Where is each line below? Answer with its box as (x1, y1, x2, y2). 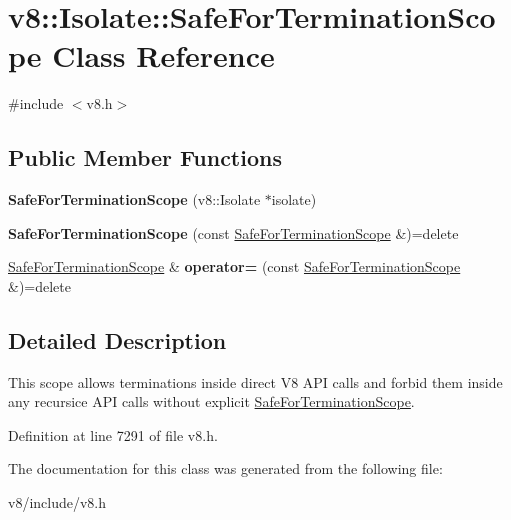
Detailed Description (8, 324, 227, 355)
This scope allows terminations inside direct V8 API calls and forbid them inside (8, 371, 503, 392)
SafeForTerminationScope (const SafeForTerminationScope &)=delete (8, 222, 459, 243)
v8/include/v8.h (8, 492, 107, 513)
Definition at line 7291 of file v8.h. (8, 424, 218, 445)
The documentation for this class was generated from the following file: (8, 458, 443, 479)
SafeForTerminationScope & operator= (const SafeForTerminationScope (8, 256, 461, 277)
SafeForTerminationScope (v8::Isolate (8, 189, 261, 210)
